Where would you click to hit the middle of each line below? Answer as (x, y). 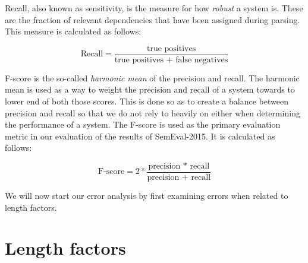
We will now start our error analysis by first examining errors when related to (147, 196)
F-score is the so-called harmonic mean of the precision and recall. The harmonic (152, 77)
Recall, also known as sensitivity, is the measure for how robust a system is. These (154, 8)
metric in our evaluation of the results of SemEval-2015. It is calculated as (140, 136)
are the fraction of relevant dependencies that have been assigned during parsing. (153, 19)
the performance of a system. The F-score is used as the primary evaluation (143, 124)
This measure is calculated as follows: (73, 31)
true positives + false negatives (171, 60)
